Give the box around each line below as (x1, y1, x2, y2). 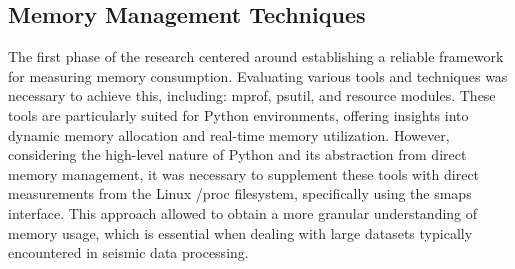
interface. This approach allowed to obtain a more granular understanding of (8, 202, 478, 223)
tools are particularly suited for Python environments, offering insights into (8, 104, 469, 125)
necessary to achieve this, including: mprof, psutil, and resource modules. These (8, 85, 496, 106)
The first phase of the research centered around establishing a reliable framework (8, 46, 504, 67)
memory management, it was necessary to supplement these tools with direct (8, 163, 480, 184)
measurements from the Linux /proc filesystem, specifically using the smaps (8, 183, 472, 204)
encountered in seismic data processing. (8, 242, 249, 263)
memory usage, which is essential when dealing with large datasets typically (8, 222, 473, 243)
